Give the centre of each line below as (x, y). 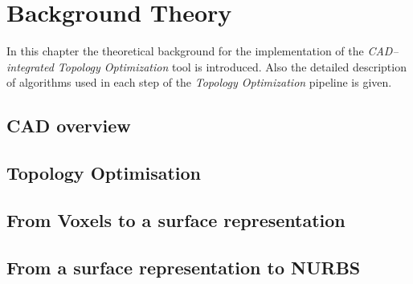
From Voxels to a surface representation (176, 219)
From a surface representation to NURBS (184, 267)
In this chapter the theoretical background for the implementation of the (185, 51)
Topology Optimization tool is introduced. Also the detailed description (232, 66)
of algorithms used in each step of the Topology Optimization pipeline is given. (199, 82)
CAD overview (69, 126)
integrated (30, 66)
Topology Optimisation (104, 173)
